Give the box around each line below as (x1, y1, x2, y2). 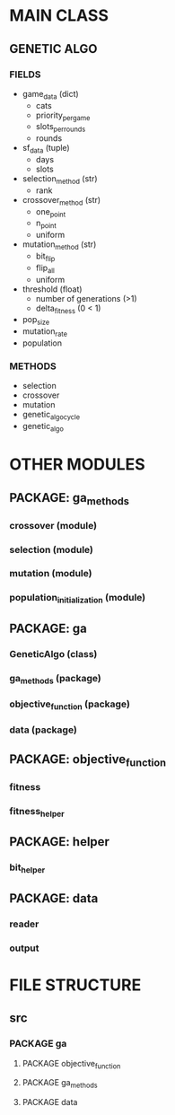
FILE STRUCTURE (9, 975, 142, 995)
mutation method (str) (22, 239, 97, 252)
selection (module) (9, 543, 94, 556)
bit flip (35, 250, 56, 263)
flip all (35, 262, 56, 275)
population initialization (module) (9, 592, 146, 606)
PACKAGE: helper (9, 834, 110, 849)
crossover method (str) (22, 194, 101, 207)
